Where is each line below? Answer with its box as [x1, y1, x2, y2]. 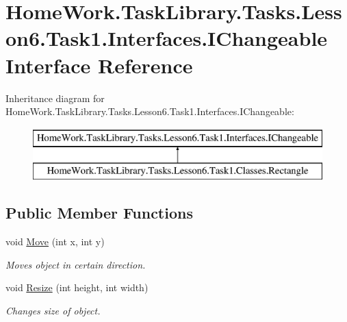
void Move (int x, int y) [5, 234, 105, 249]
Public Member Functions [5, 202, 193, 223]
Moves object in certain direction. [5, 257, 146, 271]
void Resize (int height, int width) [5, 280, 149, 295]
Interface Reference [5, 51, 193, 79]
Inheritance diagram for [5, 90, 105, 105]
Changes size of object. [5, 303, 101, 317]
